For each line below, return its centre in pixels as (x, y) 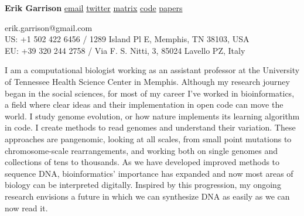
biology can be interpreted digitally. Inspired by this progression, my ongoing (143, 185)
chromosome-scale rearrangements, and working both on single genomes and (141, 150)
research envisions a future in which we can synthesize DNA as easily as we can (147, 196)
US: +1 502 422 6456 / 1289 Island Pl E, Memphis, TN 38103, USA (127, 39)
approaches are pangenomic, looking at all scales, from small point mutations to (148, 138)
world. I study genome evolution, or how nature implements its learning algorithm (152, 116)
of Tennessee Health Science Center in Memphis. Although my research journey (147, 81)
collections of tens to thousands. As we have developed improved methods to (142, 162)
